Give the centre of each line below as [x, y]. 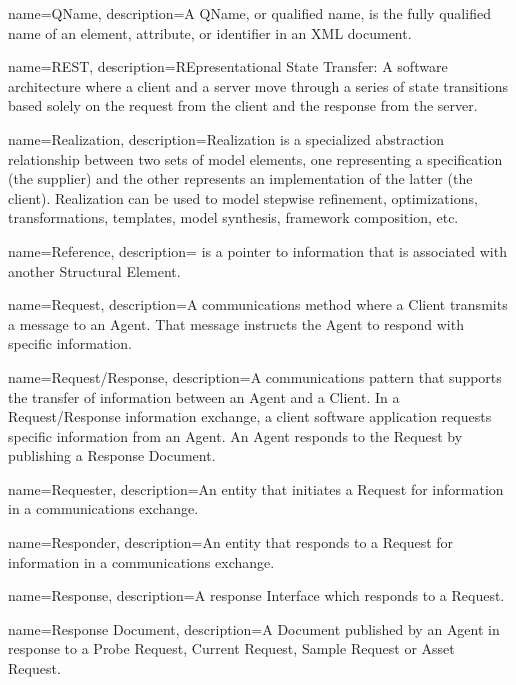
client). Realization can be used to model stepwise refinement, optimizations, [243, 197]
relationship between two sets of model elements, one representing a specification [255, 158]
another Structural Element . [94, 270]
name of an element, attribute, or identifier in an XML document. [210, 32]
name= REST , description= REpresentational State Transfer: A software [228, 66]
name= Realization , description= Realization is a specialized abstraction [226, 138]
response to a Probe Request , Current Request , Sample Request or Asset [231, 648]
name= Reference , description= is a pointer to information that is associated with [257, 250]
